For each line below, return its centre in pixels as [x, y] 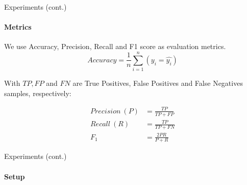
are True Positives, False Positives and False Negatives [158, 83]
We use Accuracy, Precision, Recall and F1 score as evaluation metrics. [115, 46]
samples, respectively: [38, 93]
